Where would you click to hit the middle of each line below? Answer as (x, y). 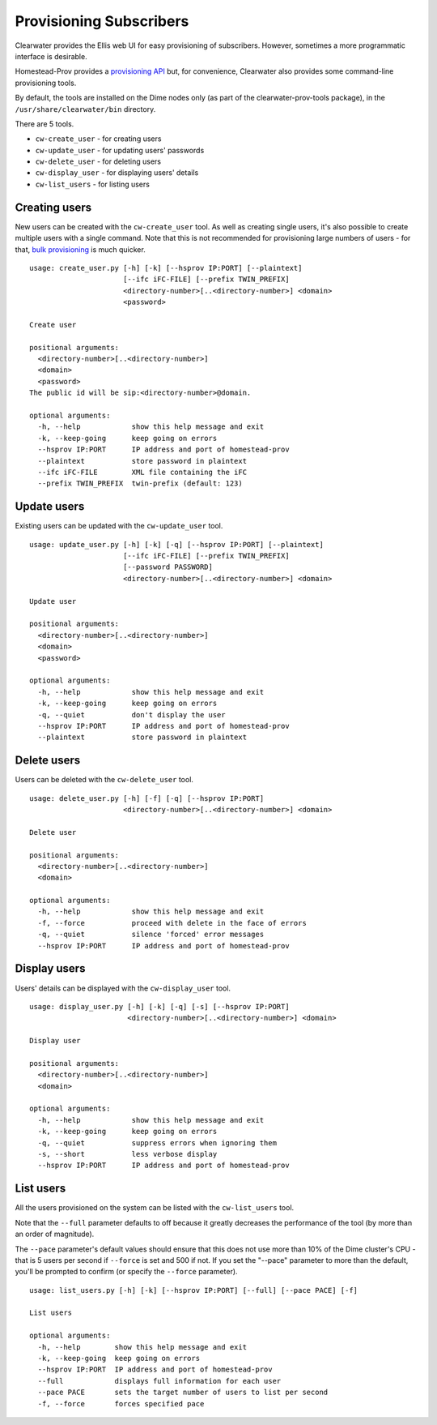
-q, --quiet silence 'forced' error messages (151, 935)
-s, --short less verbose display (127, 1154)
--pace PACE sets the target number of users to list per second (183, 1393)
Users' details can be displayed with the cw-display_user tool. (123, 988)
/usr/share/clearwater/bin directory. (85, 109)
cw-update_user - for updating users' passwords (120, 150)
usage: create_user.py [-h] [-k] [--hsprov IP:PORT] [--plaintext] (166, 268)
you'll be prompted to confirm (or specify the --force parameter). (126, 1272)
